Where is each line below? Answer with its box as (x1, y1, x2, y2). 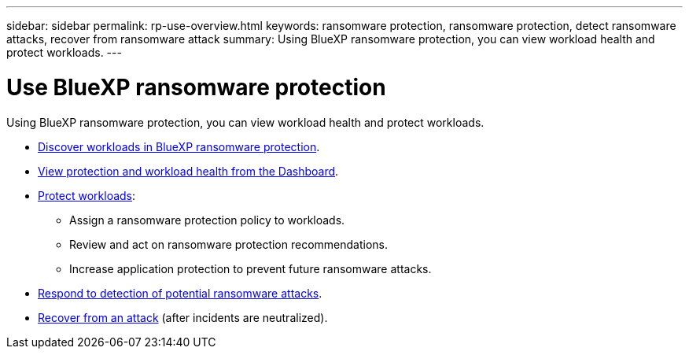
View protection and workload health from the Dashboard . (38, 164, 339, 178)
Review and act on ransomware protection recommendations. (69, 237, 389, 251)
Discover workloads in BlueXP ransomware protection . (38, 139, 320, 153)
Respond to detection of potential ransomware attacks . (38, 286, 322, 300)
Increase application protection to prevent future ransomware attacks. (69, 261, 432, 275)
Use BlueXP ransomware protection (6, 73, 386, 101)
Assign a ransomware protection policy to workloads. (69, 213, 345, 227)
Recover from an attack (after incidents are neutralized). (38, 310, 328, 324)
